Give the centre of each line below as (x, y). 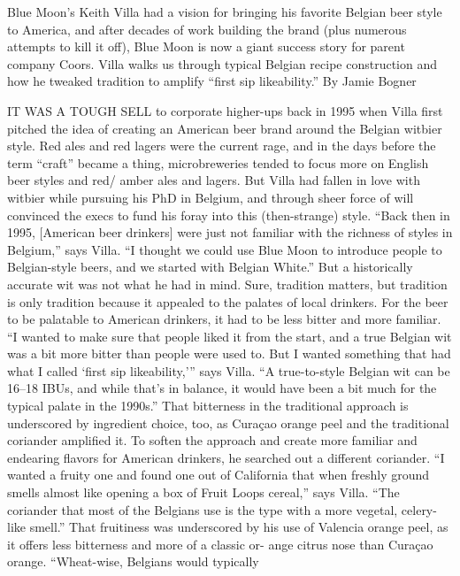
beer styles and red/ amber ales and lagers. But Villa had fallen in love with (214, 180)
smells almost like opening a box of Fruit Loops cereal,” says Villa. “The (203, 492)
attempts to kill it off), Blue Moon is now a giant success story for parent (206, 46)
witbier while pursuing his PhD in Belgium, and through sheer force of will (211, 197)
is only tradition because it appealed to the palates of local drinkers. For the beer (228, 301)
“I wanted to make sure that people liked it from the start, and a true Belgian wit (230, 336)
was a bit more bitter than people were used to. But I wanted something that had (229, 353)
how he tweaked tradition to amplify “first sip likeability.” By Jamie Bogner (212, 81)
